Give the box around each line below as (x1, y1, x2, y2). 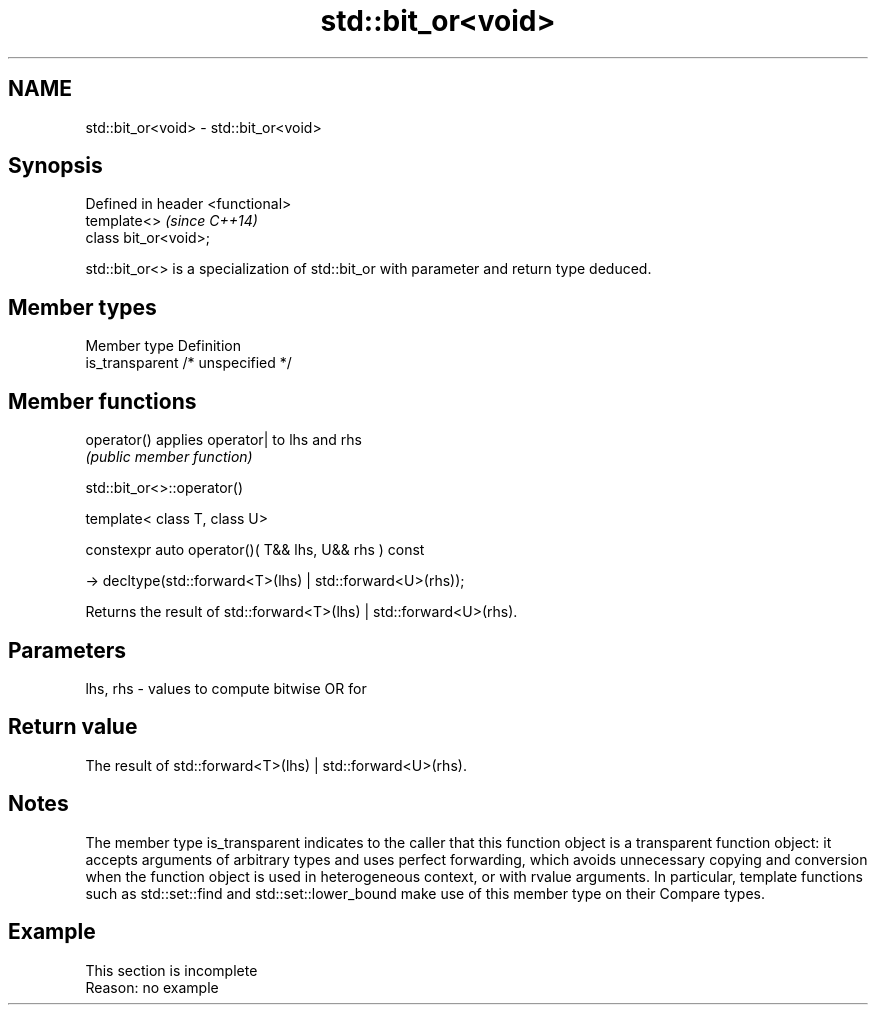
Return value (8, 714, 138, 740)
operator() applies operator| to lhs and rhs (85, 431, 362, 449)
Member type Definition (85, 337, 241, 355)
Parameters (8, 637, 126, 663)
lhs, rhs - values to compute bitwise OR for (85, 679, 367, 697)
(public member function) (85, 448, 253, 466)
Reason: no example (85, 978, 219, 996)
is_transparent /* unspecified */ (85, 354, 292, 372)
